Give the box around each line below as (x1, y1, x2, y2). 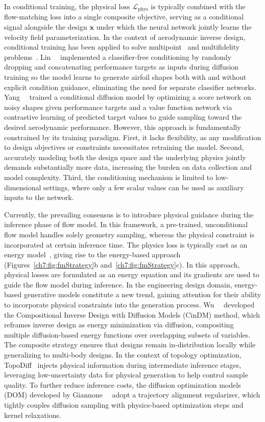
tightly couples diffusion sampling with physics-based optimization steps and (4, 399, 244, 410)
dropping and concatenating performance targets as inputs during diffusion (4, 61, 239, 72)
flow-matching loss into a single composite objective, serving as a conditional (4, 11, 244, 22)
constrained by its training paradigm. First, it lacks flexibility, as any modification (4, 131, 261, 142)
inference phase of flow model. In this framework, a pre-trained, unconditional (4, 219, 248, 230)
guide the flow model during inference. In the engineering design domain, (4, 279, 232, 290)
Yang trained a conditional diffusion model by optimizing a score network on (4, 92, 251, 102)
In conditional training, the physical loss (4, 1, 130, 11)
